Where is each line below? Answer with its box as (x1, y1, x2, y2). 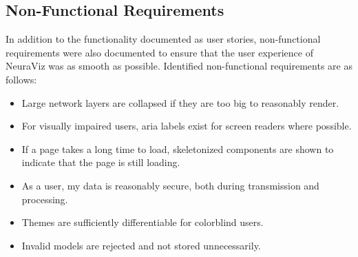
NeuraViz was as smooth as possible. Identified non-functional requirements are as (6, 59, 352, 73)
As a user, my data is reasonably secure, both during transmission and (21, 178, 319, 192)
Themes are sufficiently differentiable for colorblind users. (21, 215, 264, 229)
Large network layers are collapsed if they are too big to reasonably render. (21, 95, 339, 110)
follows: (6, 72, 37, 86)
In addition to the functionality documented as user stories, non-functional (6, 32, 321, 46)
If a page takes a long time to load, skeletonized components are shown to (21, 141, 334, 156)
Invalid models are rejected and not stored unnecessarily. (21, 238, 261, 252)
